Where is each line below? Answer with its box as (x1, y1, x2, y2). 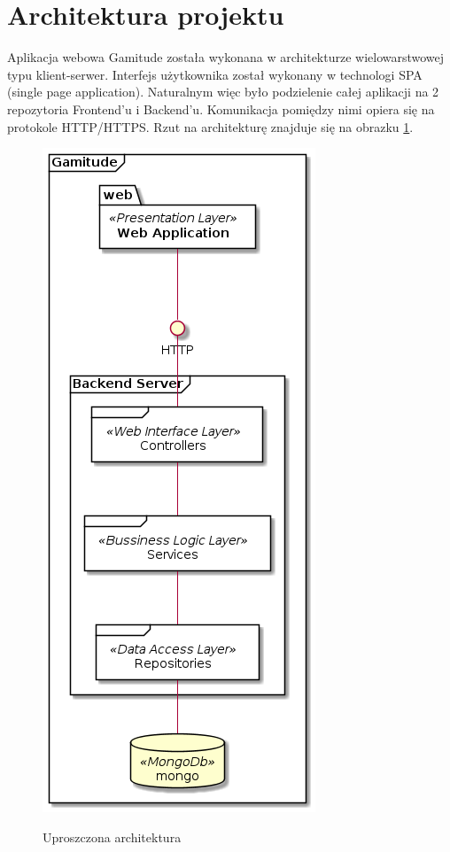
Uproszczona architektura (43, 827, 182, 846)
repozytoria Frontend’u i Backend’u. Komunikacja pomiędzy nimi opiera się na (7, 99, 435, 118)
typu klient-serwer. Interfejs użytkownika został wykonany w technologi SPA (7, 65, 423, 83)
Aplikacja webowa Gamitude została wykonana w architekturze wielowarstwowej (7, 48, 445, 66)
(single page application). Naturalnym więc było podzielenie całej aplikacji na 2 (7, 82, 439, 101)
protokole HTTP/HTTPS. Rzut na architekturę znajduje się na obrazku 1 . (7, 117, 414, 136)
